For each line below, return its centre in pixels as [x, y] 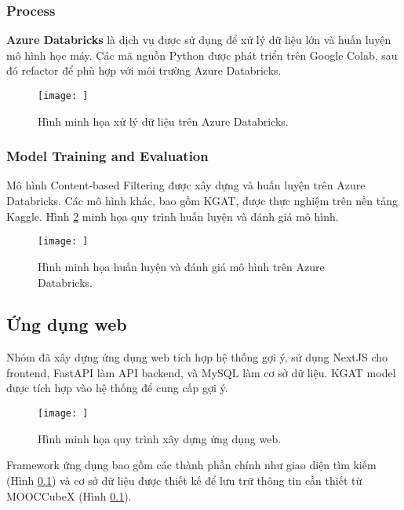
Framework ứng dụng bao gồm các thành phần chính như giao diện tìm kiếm [191, 465]
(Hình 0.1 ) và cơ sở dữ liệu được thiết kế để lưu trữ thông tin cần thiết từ [184, 480]
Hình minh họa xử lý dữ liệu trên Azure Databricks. [163, 121]
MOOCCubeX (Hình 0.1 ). [69, 495]
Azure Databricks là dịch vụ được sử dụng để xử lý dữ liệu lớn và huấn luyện [199, 40]
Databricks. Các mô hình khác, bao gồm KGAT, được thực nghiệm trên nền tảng [202, 201]
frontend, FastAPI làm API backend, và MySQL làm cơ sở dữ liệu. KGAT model [201, 372]
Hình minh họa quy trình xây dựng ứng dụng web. [160, 438]
